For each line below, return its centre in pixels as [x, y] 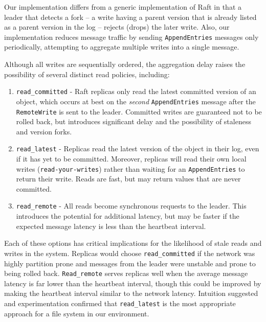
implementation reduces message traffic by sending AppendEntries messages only [131, 37]
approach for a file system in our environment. [77, 313]
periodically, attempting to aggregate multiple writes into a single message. [122, 47]
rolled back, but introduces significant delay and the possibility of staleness [134, 121]
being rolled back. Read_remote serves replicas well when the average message [126, 273]
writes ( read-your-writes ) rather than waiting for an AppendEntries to [130, 168]
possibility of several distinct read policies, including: [87, 74]
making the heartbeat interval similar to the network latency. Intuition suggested [131, 293]
